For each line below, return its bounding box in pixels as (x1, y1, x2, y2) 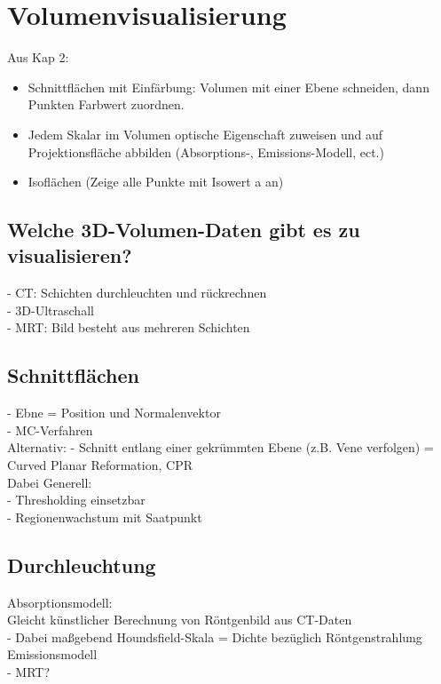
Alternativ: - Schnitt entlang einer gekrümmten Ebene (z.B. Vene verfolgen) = (7, 438, 434, 457)
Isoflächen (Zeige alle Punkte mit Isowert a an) (28, 172, 284, 191)
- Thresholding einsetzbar (7, 490, 146, 509)
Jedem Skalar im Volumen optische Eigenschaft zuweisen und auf (28, 124, 383, 143)
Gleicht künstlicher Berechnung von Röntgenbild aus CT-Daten (7, 610, 352, 629)
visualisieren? (7, 242, 132, 269)
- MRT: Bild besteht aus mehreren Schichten (7, 318, 250, 337)
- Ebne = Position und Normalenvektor (7, 403, 221, 422)
